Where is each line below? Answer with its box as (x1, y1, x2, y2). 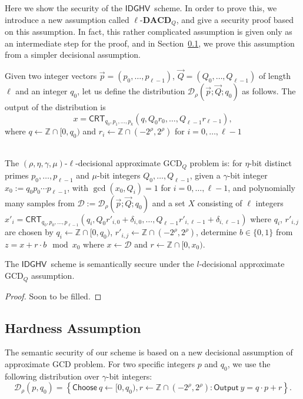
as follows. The (242, 85, 296, 97)
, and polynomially (228, 181, 296, 193)
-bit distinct (249, 157, 292, 169)
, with (67, 181, 89, 193)
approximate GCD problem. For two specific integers (5, 357, 195, 370)
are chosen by (5, 226, 54, 238)
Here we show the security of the (5, 2, 123, 14)
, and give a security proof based (176, 13, 294, 25)
